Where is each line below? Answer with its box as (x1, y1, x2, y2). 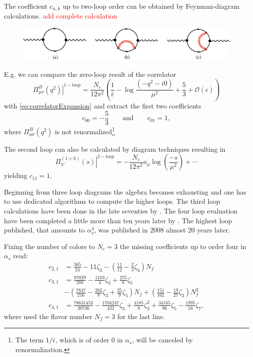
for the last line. (117, 311, 165, 321)
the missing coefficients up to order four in (120, 241, 247, 251)
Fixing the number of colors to (4, 241, 95, 251)
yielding (4, 170, 27, 180)
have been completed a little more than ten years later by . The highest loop (4, 215, 232, 225)
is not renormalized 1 (54, 125, 115, 136)
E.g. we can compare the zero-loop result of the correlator (4, 69, 176, 79)
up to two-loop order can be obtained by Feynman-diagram (62, 1, 240, 11)
